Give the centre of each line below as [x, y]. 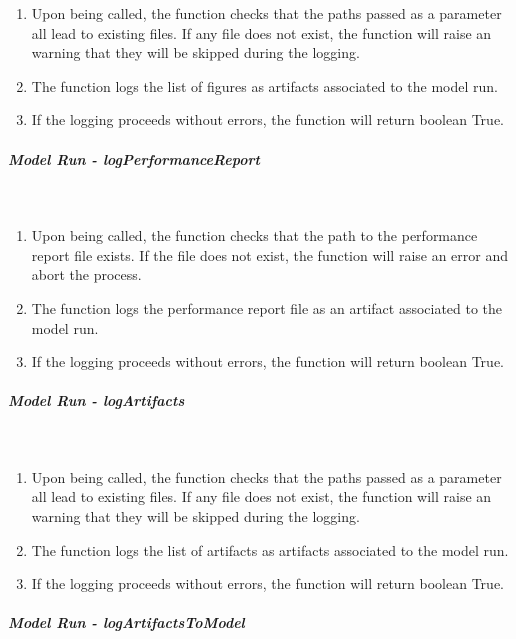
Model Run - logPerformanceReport [134, 158]
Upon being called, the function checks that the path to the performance [254, 235]
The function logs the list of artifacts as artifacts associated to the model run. [270, 549]
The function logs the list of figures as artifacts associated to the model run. [264, 85]
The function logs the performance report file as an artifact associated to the [267, 307]
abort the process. [86, 274]
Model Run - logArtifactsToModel [126, 622]
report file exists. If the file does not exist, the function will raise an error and [270, 254]
